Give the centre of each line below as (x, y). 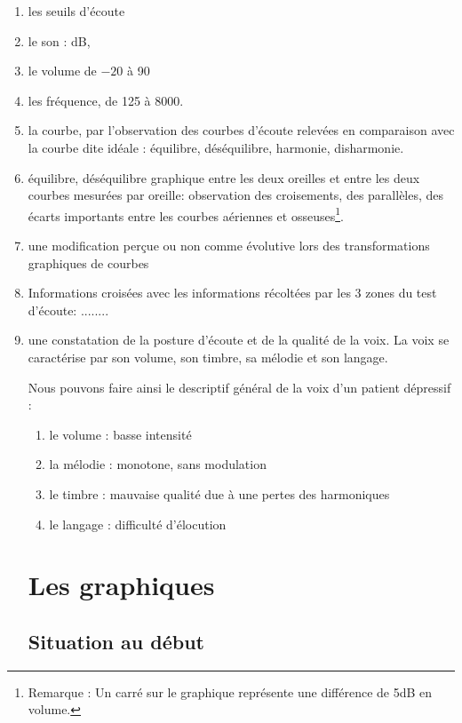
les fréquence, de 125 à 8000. (106, 100)
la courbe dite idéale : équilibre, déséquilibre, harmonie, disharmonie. (216, 147)
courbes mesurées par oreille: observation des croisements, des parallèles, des (236, 195)
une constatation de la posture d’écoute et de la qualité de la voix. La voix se (239, 340)
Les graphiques (121, 585)
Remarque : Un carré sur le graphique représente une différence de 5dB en (230, 691)
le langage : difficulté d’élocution (138, 524)
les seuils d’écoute (76, 11)
